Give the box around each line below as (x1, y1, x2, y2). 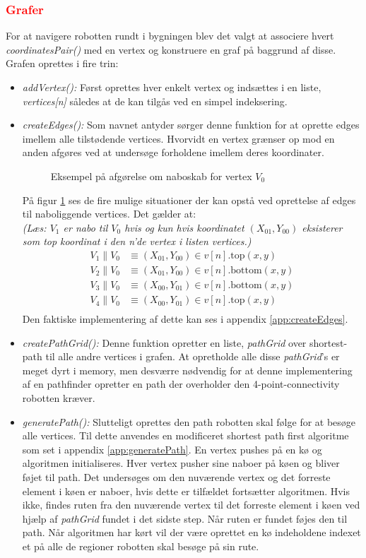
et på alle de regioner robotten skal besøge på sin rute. (22, 539, 259, 553)
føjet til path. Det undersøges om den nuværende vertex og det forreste (22, 470, 331, 485)
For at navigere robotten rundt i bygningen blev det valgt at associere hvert (6, 28, 334, 43)
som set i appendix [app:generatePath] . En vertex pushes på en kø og (22, 441, 322, 456)
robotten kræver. (22, 391, 95, 405)
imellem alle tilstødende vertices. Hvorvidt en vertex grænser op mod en (22, 131, 335, 146)
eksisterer (302, 220, 343, 235)
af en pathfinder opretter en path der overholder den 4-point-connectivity (22, 376, 340, 391)
